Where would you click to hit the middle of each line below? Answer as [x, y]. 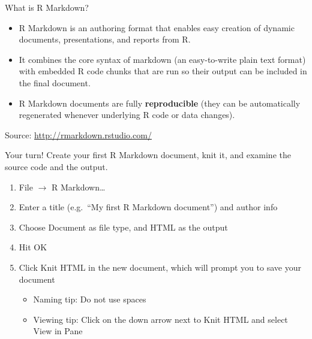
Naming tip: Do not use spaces [90, 299]
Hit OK [33, 247]
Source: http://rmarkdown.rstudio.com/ [78, 134]
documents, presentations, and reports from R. [105, 39]
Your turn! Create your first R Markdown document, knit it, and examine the [148, 155]
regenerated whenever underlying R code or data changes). [127, 115]
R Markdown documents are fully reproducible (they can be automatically [160, 103]
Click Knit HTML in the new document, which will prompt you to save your [160, 267]
